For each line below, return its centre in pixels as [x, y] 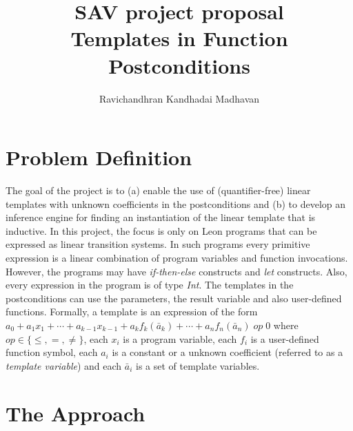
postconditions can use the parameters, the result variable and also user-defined [174, 298]
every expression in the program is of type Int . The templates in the [150, 285]
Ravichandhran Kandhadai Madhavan [179, 98]
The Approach [75, 413]
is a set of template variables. [198, 365]
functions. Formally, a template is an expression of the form [132, 312]
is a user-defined [285, 338]
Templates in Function [179, 38]
